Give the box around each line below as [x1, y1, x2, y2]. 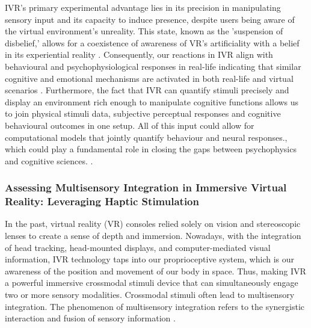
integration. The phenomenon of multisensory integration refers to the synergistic [5, 300, 305, 312]
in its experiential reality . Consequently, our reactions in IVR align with [5, 48, 273, 61]
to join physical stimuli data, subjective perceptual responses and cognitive [5, 107, 281, 120]
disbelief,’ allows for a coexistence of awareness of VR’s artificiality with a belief [5, 36, 300, 49]
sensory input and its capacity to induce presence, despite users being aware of [5, 13, 295, 25]
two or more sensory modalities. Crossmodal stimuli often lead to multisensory [5, 288, 295, 301]
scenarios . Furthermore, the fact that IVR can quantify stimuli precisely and [5, 84, 289, 96]
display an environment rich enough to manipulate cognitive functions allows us [5, 95, 299, 108]
